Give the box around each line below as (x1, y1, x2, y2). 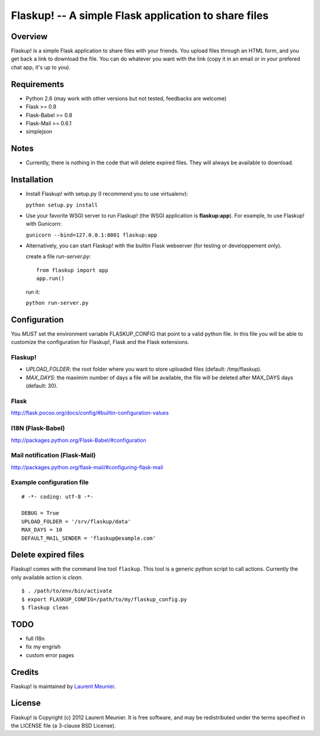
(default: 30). (25, 383, 58, 390)
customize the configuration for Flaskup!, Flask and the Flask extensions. (11, 339, 190, 346)
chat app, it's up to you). (11, 63, 71, 71)
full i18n (25, 635, 45, 642)
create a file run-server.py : (25, 253, 91, 260)
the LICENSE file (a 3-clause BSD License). (11, 722, 116, 729)
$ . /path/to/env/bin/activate (21, 588, 113, 594)
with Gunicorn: (25, 220, 62, 228)
